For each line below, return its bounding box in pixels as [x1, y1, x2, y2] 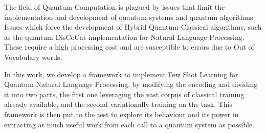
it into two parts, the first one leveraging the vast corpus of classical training [4, 88, 245, 99]
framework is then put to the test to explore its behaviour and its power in [4, 108, 239, 119]
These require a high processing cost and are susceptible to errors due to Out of [4, 41, 254, 52]
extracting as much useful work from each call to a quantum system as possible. [4, 119, 255, 129]
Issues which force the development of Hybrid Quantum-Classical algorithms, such [4, 21, 262, 32]
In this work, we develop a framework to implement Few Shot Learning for [4, 69, 238, 79]
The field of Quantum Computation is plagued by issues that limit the [4, 2, 225, 12]
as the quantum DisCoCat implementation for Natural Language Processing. [4, 31, 245, 42]
